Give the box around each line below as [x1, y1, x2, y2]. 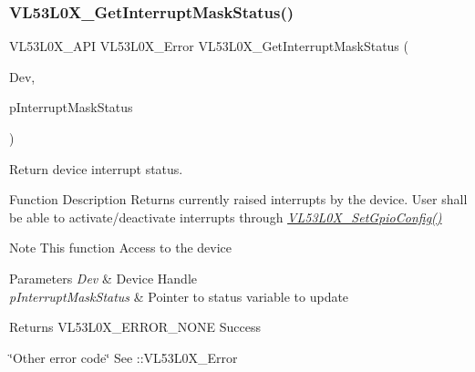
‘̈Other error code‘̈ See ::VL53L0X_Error [9, 347, 238, 367]
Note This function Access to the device [9, 238, 232, 257]
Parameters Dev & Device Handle [9, 268, 197, 287]
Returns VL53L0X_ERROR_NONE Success [9, 317, 261, 336]
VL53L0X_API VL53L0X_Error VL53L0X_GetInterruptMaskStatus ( [9, 36, 408, 56]
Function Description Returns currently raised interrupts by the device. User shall [9, 190, 468, 209]
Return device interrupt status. [9, 159, 183, 178]
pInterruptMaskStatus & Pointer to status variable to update [9, 286, 349, 305]
